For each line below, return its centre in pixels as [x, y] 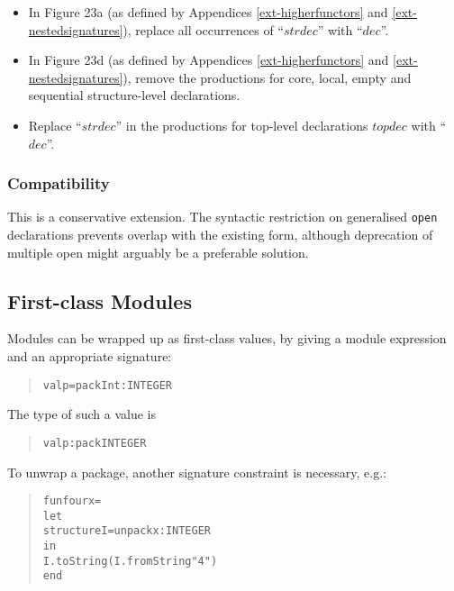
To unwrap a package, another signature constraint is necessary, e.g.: [197, 472]
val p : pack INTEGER [95, 443]
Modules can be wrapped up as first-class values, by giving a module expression [227, 338]
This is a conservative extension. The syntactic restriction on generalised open [222, 217]
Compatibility [59, 183]
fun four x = [72, 501]
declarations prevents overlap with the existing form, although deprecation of [220, 235]
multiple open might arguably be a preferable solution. [158, 252]
